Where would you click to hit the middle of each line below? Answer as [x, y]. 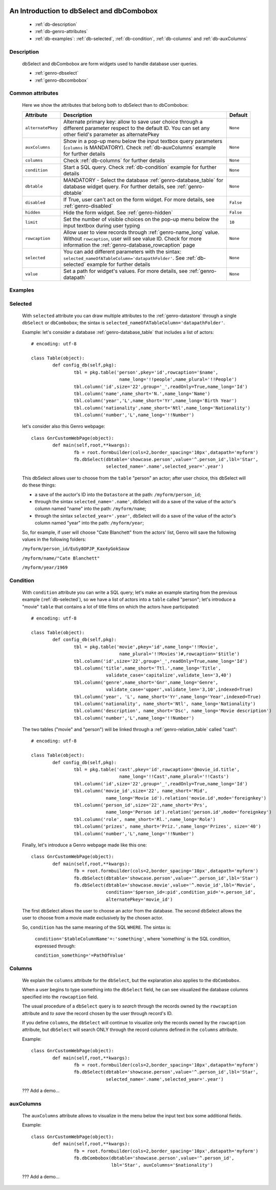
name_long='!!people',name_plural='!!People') [178, 379]
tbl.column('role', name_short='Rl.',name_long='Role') [145, 819]
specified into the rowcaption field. [60, 997]
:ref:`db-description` [56, 24]
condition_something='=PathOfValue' [80, 955]
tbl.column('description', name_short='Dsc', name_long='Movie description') [173, 711]
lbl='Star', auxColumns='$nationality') [162, 1165]
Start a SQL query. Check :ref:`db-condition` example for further [140, 167]
